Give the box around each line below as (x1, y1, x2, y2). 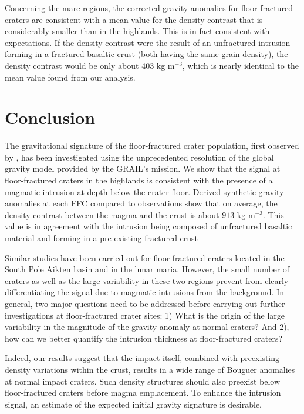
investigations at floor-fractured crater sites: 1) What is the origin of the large (5, 309, 285, 321)
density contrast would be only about (5, 59, 139, 71)
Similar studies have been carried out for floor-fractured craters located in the (5, 251, 285, 263)
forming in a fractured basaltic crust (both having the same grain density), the (5, 48, 288, 60)
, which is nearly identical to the (182, 59, 299, 71)
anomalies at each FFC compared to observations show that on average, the (5, 197, 278, 209)
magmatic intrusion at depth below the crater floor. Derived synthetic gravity (5, 185, 284, 198)
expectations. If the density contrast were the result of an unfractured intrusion (5, 36, 291, 48)
